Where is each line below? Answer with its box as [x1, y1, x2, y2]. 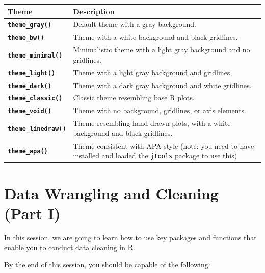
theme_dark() [8, 82, 51, 90]
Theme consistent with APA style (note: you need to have [73, 140, 254, 151]
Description [73, 6, 115, 16]
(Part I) [4, 202, 61, 223]
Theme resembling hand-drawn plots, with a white [73, 118, 231, 128]
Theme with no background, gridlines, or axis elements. [73, 105, 247, 116]
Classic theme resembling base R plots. [73, 92, 195, 103]
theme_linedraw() [8, 125, 66, 132]
